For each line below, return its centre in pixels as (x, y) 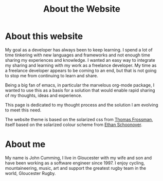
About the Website (82, 9)
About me (25, 144)
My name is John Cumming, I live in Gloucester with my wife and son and (79, 158)
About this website (44, 36)
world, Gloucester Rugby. (30, 173)
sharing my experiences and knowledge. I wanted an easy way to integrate (80, 60)
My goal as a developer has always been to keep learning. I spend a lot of (79, 50)
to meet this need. (23, 110)
